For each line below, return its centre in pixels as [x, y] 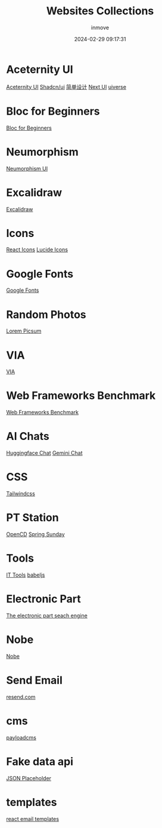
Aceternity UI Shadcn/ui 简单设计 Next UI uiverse [66, 87]
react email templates [33, 818]
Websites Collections [100, 11]
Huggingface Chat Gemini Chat [44, 453]
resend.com [21, 697]
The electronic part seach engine [47, 615]
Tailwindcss [21, 494]
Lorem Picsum [24, 331]
